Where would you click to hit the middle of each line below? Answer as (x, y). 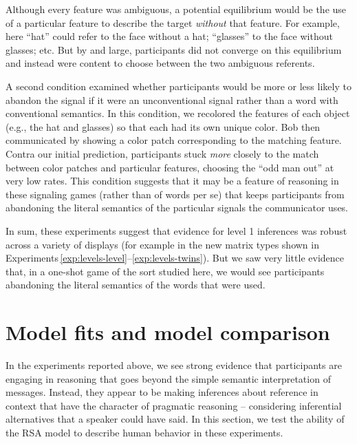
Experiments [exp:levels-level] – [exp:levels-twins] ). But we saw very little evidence (175, 258)
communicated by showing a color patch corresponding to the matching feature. (174, 140)
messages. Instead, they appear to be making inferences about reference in (162, 392)
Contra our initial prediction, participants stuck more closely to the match (162, 153)
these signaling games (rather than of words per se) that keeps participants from (175, 194)
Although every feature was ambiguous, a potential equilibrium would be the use (176, 9)
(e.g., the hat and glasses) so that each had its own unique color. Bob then (163, 126)
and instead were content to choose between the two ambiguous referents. (160, 63)
